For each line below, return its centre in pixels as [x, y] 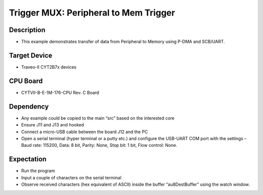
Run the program [38, 171]
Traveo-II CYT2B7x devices [49, 67]
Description [27, 30]
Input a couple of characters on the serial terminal [71, 177]
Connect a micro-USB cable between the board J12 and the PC [85, 132]
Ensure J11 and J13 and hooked [53, 125]
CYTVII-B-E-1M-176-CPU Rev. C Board [60, 92]
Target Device [31, 55]
